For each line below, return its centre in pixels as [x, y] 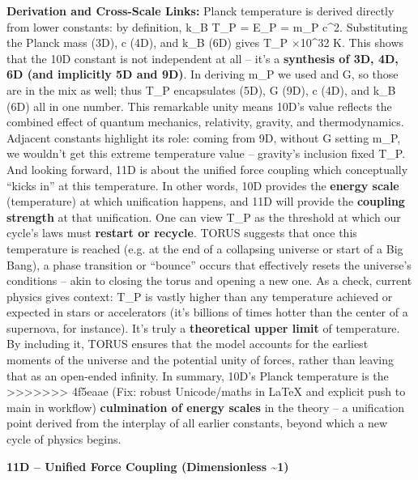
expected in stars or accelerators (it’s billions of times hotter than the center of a [207, 312]
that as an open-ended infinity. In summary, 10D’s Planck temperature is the [198, 375]
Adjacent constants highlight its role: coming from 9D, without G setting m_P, [204, 137]
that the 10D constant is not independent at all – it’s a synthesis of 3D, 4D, [203, 58]
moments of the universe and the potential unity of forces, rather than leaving [200, 360]
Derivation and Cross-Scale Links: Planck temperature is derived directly [200, 11]
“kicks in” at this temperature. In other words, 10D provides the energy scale [203, 185]
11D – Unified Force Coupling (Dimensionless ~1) [148, 466]
